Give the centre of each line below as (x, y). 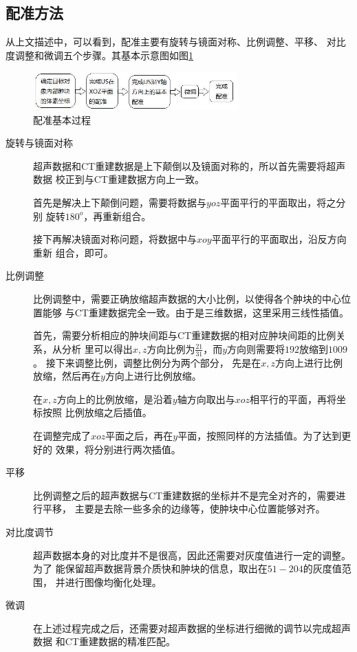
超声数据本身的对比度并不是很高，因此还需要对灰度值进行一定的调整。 (192, 555)
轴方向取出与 (206, 399)
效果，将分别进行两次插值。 (118, 449)
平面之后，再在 (139, 435)
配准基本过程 (62, 119)
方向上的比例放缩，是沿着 (115, 399)
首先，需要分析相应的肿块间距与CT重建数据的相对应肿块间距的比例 (185, 335)
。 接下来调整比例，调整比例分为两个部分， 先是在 (147, 362)
